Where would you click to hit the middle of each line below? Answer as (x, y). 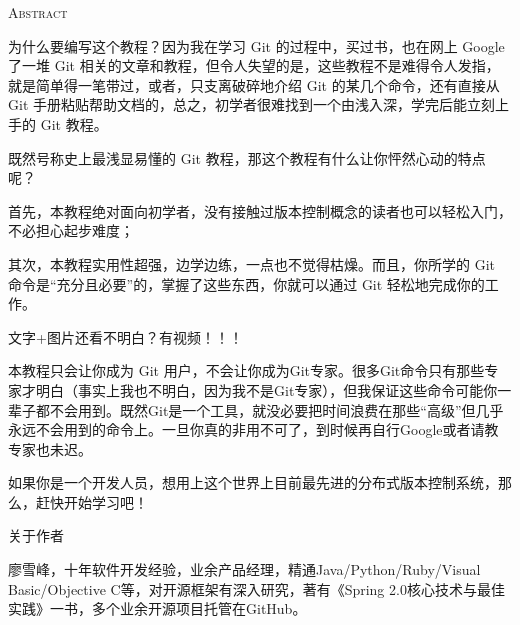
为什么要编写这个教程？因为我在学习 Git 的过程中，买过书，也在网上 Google (256, 45)
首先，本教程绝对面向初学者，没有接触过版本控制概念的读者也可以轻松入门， (260, 210)
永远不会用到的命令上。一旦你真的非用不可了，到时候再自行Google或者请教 (253, 429)
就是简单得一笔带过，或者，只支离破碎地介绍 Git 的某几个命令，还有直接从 (254, 84)
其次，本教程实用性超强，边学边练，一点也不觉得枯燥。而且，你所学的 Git (251, 263)
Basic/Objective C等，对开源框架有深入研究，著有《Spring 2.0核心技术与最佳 (256, 588)
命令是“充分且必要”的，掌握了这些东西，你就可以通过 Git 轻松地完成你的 (246, 283)
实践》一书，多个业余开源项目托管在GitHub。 (157, 608)
